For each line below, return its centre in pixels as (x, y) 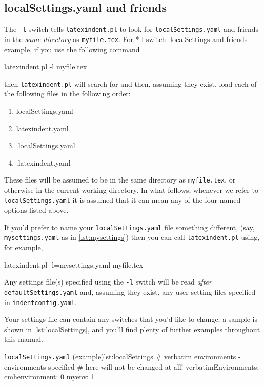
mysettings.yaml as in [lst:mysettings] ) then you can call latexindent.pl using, (132, 237)
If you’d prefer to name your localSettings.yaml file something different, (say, (129, 227)
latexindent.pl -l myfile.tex (46, 66)
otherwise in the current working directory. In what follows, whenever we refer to (131, 189)
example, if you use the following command (72, 49)
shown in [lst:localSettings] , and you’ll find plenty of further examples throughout (132, 329)
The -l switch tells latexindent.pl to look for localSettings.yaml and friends (131, 29)
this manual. (24, 339)
